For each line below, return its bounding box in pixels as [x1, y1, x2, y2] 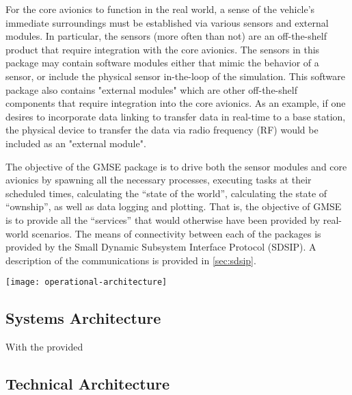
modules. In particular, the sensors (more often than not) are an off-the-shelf [5, 29, 327, 43]
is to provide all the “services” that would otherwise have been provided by [5, 212, 321, 227]
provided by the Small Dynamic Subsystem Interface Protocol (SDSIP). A [5, 240, 316, 254]
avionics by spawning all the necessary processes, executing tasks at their [5, 173, 312, 187]
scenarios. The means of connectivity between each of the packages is [31, 226, 321, 240]
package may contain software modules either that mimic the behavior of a [5, 55, 319, 70]
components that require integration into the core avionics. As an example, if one [5, 96, 346, 110]
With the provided [5, 340, 83, 354]
